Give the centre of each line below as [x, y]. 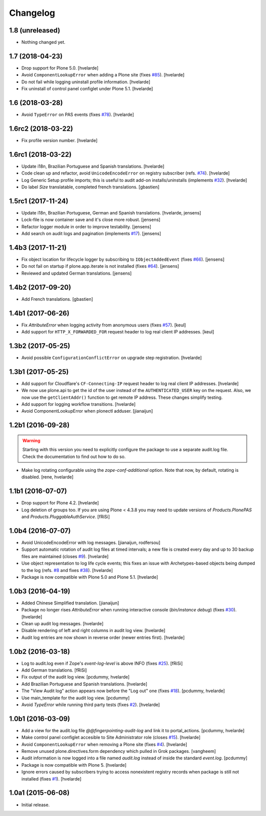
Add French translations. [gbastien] [57, 299]
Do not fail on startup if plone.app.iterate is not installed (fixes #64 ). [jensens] [100, 266]
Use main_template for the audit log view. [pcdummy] [76, 698]
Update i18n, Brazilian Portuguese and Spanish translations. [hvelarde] [93, 166]
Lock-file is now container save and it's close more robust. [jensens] [91, 220]
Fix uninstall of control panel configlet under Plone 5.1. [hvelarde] [87, 89]
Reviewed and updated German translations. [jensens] [77, 273]
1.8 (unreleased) [35, 30]
